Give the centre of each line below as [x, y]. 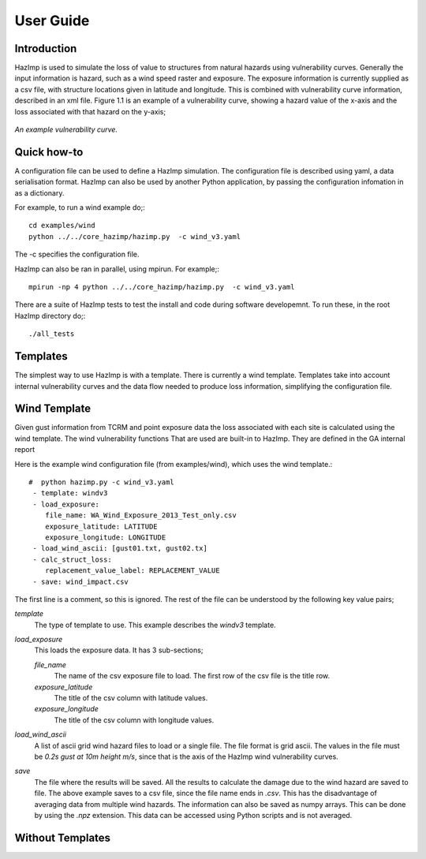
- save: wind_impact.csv [81, 581]
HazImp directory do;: [50, 316]
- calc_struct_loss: [72, 559]
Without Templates [62, 837]
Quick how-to [49, 152]
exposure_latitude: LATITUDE [101, 526]
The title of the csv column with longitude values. [134, 720]
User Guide [52, 21]
